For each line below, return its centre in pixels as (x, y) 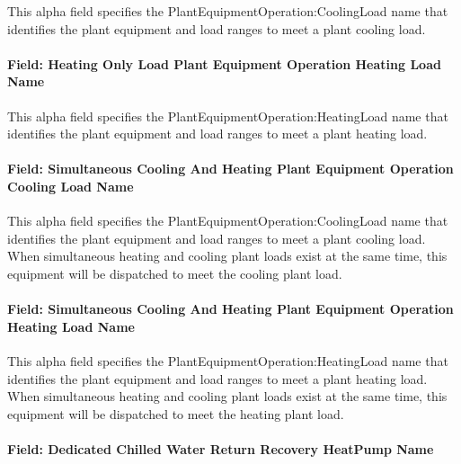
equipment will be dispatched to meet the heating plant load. (176, 413)
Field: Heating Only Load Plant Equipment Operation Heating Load (224, 63)
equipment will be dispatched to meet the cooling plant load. (175, 273)
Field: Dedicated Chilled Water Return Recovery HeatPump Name (221, 448)
